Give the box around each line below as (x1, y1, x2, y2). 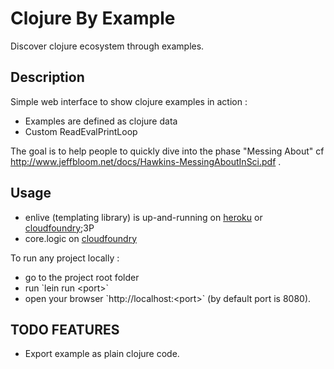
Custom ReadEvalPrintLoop (24, 125, 138, 137)
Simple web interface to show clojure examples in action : (10, 95, 248, 107)
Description (10, 69, 85, 86)
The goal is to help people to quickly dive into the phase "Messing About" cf (10, 145, 325, 157)
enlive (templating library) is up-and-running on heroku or (24, 211, 263, 223)
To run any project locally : (10, 252, 120, 264)
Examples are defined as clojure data (24, 115, 178, 127)
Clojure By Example (10, 7, 176, 30)
